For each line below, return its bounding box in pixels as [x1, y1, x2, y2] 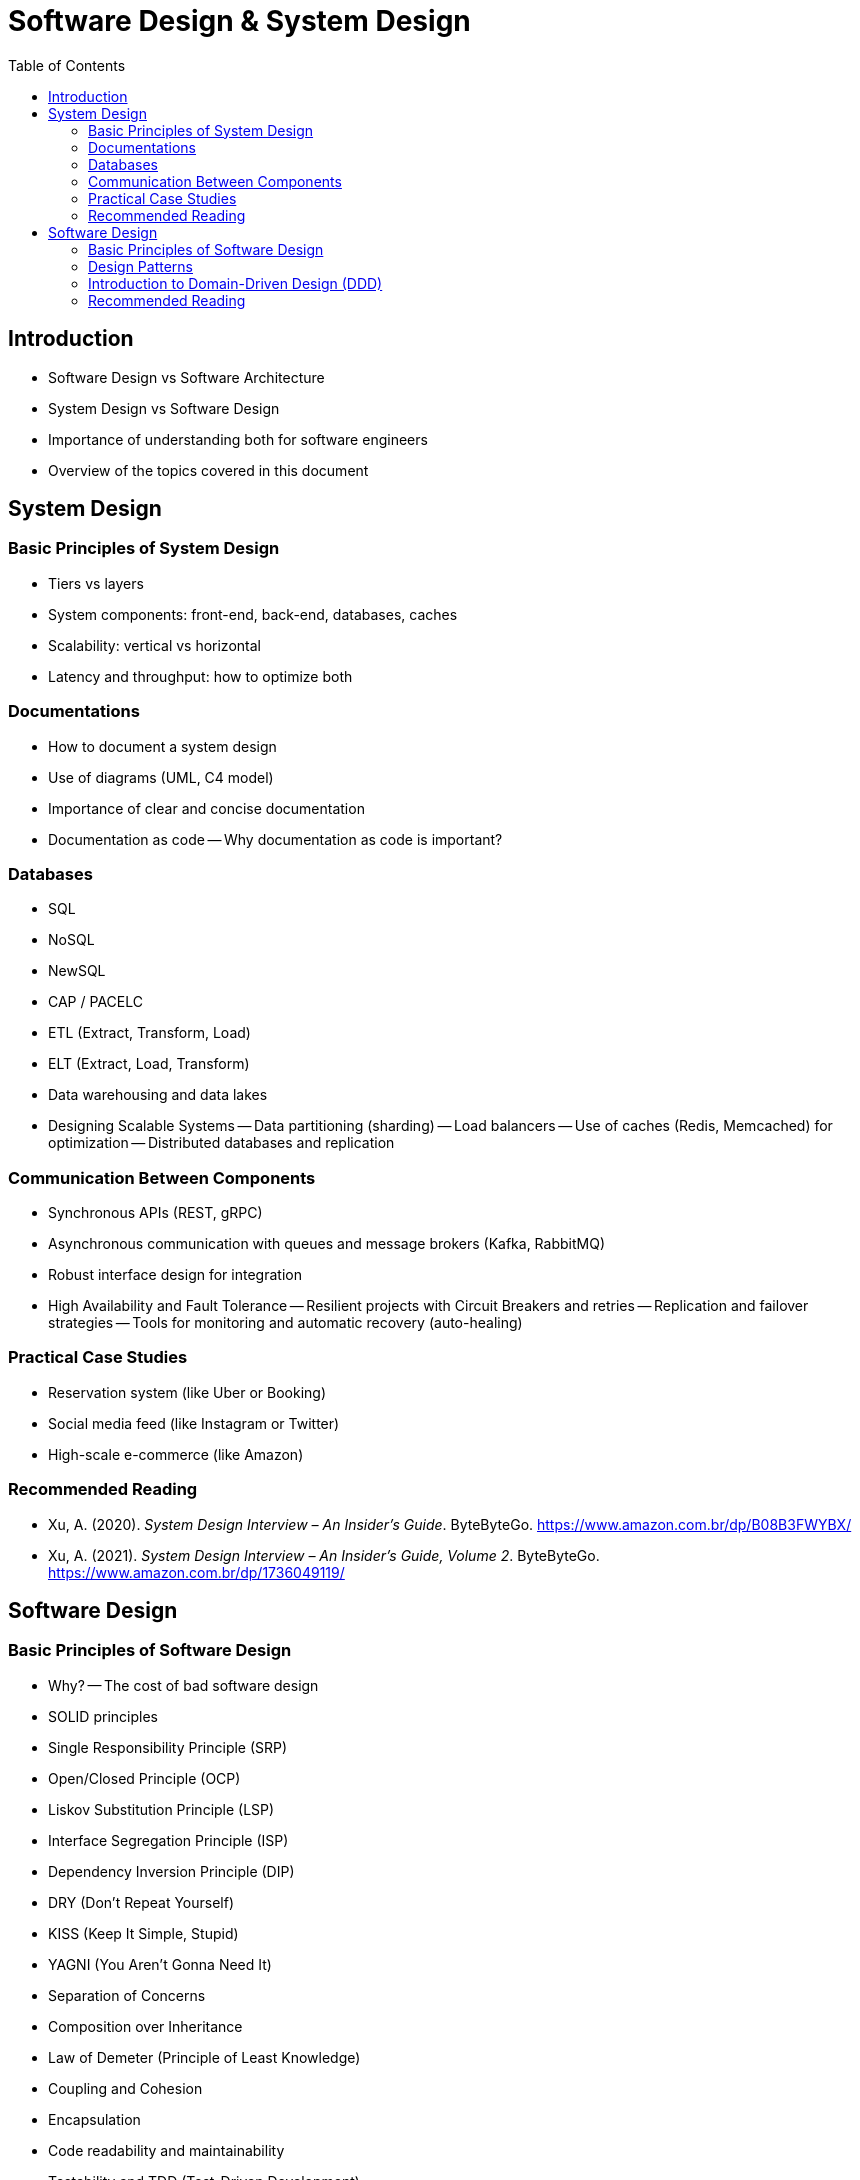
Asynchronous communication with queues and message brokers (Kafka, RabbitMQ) [48, 1235, 605, 1253]
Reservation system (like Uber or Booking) [48, 1383, 327, 1401]
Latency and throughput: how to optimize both [48, 667, 353, 685]
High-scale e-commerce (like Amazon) [48, 1445, 304, 1463]
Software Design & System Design [8, 4, 471, 38]
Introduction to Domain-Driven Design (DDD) [88, 274, 383, 292]
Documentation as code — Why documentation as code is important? [48, 830, 503, 848]
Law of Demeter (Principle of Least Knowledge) [48, 2048, 361, 2066]
